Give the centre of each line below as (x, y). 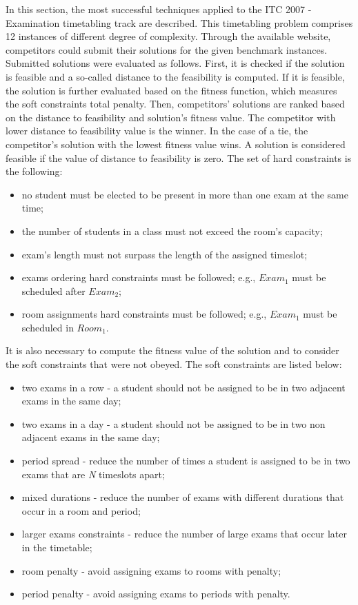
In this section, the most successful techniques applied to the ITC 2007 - (159, 9)
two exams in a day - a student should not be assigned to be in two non (173, 423)
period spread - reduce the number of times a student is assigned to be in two (186, 461)
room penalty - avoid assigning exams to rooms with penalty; (151, 570)
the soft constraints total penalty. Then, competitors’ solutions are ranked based (175, 104)
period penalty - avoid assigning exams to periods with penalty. (156, 594)
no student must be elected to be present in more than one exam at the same (185, 194)
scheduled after (53, 290)
